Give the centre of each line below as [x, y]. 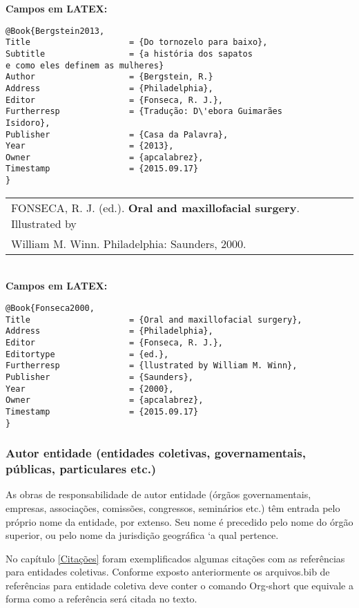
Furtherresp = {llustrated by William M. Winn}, [152, 366]
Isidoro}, [28, 123]
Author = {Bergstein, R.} [109, 77]
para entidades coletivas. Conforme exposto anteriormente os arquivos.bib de [168, 572]
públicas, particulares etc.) [81, 469]
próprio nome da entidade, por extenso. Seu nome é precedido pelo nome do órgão [179, 521]
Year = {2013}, [90, 146]
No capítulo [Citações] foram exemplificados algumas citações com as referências [175, 558]
